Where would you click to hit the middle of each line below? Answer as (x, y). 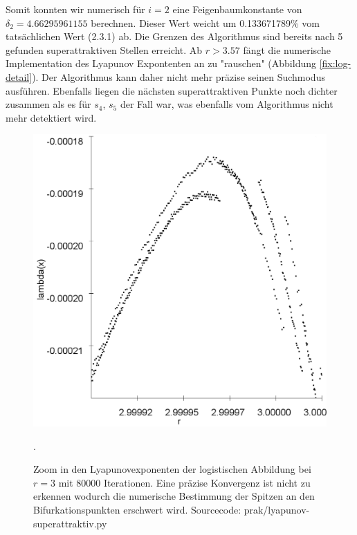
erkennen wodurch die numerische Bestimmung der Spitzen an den (174, 496)
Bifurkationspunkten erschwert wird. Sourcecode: (137, 510)
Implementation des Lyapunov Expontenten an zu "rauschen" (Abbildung (161, 63)
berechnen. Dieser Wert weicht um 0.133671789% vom (205, 22)
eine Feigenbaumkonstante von (237, 9)
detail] (19, 76)
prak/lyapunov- (277, 510)
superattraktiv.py (70, 523)
